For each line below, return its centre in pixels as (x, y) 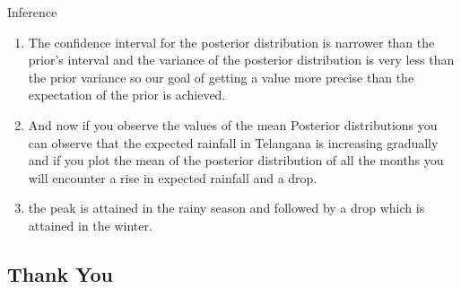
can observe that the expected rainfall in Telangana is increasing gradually (233, 142)
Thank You (60, 273)
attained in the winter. (90, 225)
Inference (32, 12)
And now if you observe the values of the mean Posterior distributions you (233, 124)
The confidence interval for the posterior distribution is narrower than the (231, 42)
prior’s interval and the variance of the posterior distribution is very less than (241, 60)
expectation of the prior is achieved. (127, 95)
